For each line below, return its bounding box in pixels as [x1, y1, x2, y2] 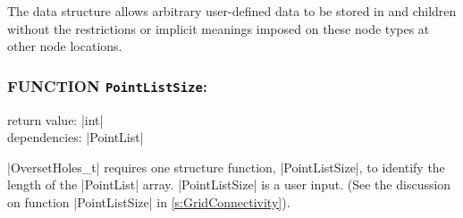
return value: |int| [7, 110, 104, 129]
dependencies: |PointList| [7, 128, 144, 147]
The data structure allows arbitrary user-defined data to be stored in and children [7, 2, 457, 20]
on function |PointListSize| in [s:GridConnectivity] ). [7, 192, 290, 211]
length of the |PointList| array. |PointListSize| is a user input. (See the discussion [7, 175, 451, 194]
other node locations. [7, 37, 122, 55]
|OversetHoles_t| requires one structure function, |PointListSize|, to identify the [7, 157, 445, 176]
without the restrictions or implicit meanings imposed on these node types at [7, 19, 430, 38]
